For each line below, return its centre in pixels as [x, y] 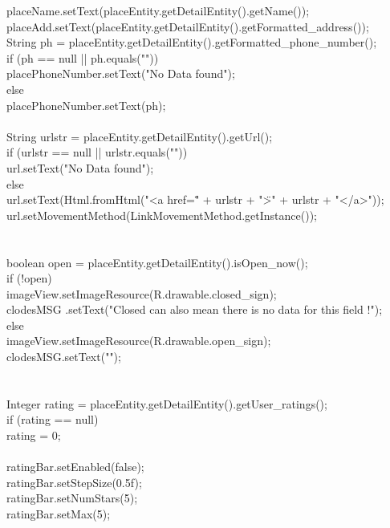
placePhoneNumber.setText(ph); [86, 105]
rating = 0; [34, 435]
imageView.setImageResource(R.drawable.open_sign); [139, 341]
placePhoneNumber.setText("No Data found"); [121, 73]
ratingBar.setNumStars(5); [72, 498]
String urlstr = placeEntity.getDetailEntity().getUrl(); [140, 136]
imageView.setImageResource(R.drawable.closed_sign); [142, 293]
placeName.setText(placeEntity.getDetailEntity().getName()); [158, 10]
